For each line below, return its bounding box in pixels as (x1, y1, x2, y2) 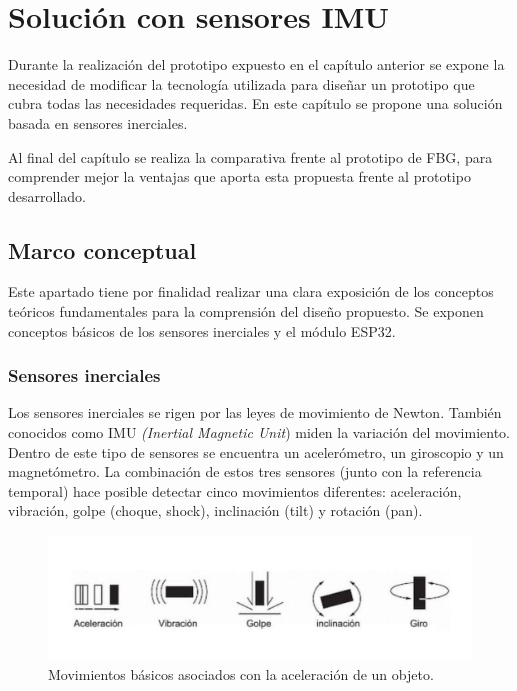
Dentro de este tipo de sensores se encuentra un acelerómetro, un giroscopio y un (8, 441, 504, 462)
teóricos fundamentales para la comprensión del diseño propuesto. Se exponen (8, 301, 484, 322)
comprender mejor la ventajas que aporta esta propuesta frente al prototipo (8, 166, 471, 187)
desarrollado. (8, 185, 86, 206)
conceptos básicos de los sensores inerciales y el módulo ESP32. (8, 320, 396, 341)
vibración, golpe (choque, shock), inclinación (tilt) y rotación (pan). (8, 500, 423, 521)
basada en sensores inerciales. (8, 112, 188, 133)
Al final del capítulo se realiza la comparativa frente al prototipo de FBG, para (8, 146, 493, 167)
